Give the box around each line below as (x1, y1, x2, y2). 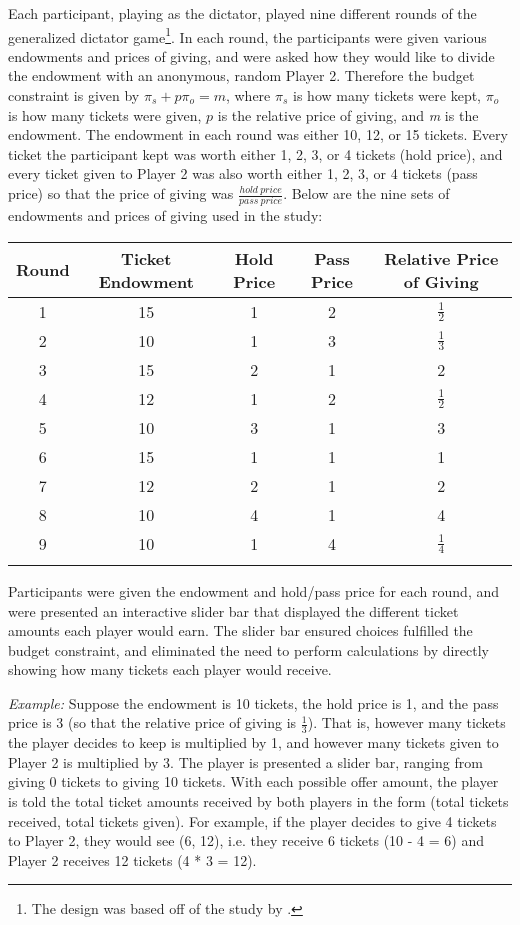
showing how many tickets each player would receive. (8, 659, 332, 680)
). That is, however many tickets (307, 712, 506, 733)
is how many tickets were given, (8, 104, 202, 125)
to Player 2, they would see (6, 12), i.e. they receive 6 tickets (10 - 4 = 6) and (8, 830, 484, 851)
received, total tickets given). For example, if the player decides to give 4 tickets (8, 810, 497, 831)
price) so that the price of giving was (8, 183, 234, 203)
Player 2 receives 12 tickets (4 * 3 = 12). (8, 849, 257, 870)
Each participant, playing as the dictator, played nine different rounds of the (8, 3, 477, 23)
